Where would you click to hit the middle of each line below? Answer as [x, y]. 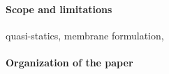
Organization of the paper [69, 62]
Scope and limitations [59, 9]
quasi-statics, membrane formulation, [85, 35]
